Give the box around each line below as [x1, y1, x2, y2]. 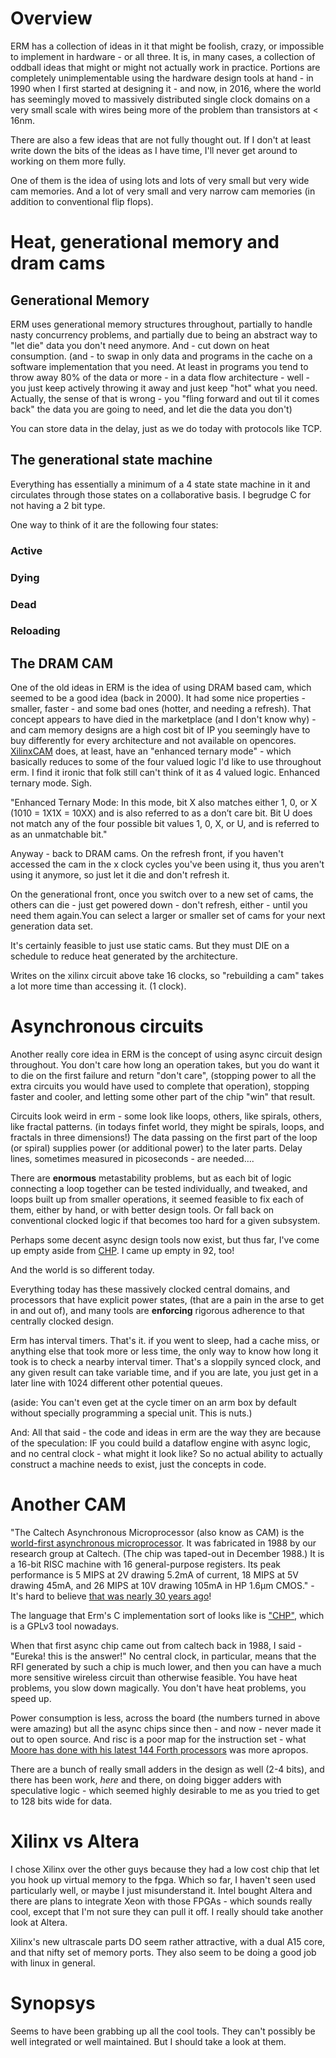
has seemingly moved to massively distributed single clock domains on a [10, 93, 311, 105]
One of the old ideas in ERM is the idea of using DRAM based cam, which [10, 682, 312, 694]
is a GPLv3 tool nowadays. [10, 1620, 120, 1632]
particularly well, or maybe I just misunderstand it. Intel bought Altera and [10, 1885, 313, 1897]
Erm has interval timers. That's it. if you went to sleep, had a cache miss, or [10, 1335, 320, 1347]
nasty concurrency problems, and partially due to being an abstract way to [10, 328, 318, 341]
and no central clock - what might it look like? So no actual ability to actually [10, 1448, 323, 1460]
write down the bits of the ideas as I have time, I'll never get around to [10, 144, 298, 156]
